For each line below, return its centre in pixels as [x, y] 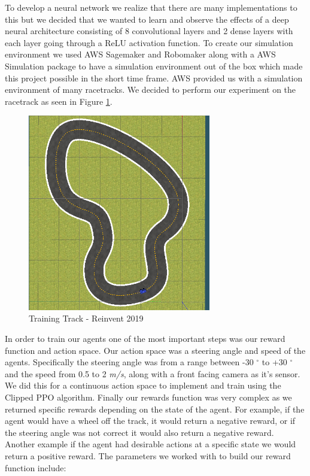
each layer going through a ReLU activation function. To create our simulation [149, 42]
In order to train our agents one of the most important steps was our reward [145, 338]
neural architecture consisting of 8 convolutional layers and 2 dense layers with [149, 31]
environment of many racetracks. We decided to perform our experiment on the [151, 90]
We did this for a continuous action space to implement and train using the [143, 385]
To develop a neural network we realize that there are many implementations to [151, 7]
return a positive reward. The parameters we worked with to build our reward [148, 455]
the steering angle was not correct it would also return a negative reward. [139, 432]
